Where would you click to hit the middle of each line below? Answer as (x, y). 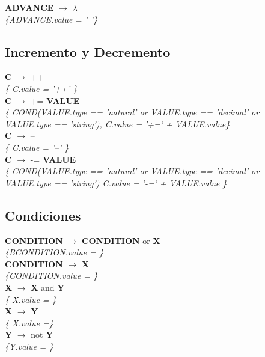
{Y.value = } (29, 346)
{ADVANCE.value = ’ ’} (51, 19)
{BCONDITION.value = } (54, 252)
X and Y (48, 287)
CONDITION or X (121, 240)
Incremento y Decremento (88, 51)
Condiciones (43, 215)
